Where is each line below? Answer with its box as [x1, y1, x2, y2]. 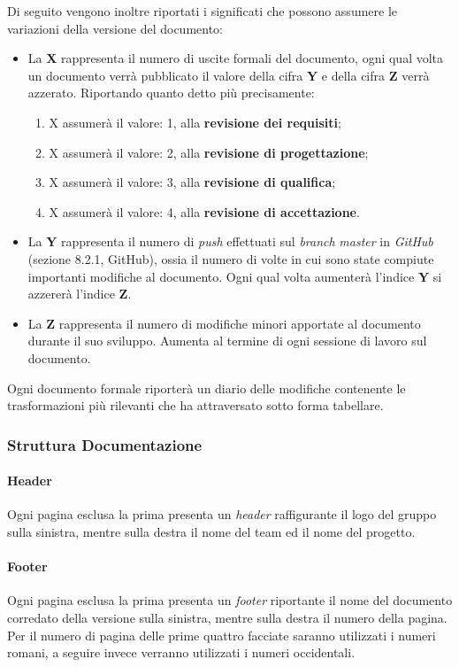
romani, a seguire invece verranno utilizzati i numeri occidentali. [7, 643, 356, 662]
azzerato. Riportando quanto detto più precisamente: [27, 83, 315, 102]
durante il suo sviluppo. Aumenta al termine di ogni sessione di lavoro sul [27, 331, 427, 350]
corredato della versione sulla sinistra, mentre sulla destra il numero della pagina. [7, 608, 448, 626]
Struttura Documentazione [7, 433, 203, 455]
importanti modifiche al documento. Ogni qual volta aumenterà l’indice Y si [27, 267, 442, 285]
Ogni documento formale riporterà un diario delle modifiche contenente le [7, 378, 406, 397]
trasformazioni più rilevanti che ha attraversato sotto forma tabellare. [7, 396, 384, 415]
